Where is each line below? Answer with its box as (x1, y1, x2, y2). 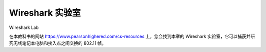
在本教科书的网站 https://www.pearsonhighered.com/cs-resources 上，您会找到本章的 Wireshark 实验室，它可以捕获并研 (9, 33, 255, 39)
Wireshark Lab (9, 25, 39, 30)
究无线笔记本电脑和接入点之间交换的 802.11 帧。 (9, 40, 106, 46)
